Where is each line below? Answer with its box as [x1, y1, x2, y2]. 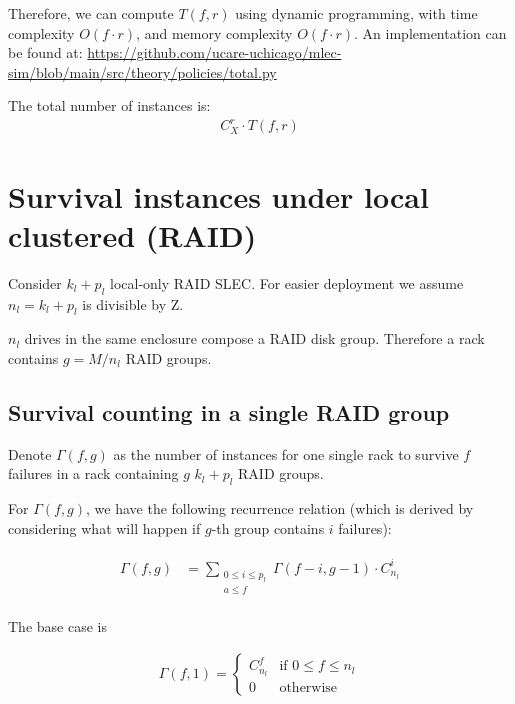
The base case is [8, 615, 107, 636]
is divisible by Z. [82, 293, 184, 314]
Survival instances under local [8, 175, 429, 216]
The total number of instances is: [8, 95, 211, 116]
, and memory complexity [136, 22, 293, 43]
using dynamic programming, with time [235, 3, 478, 23]
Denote [8, 443, 52, 464]
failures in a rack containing [8, 463, 179, 484]
